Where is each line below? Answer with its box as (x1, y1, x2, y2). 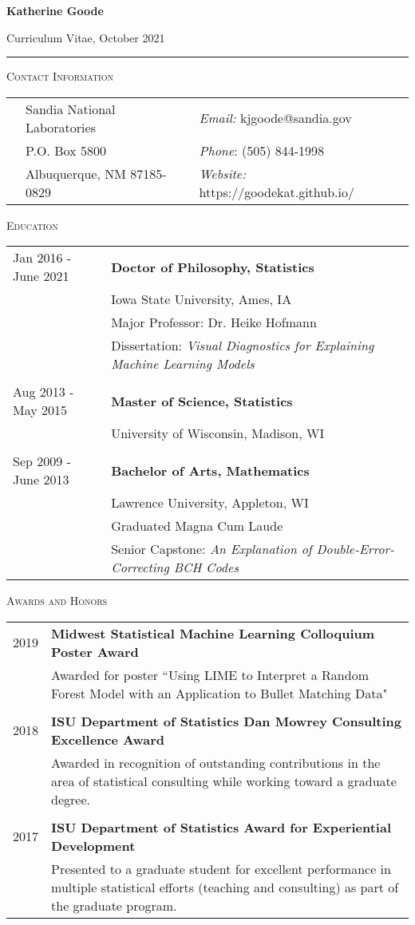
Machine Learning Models (111, 354, 255, 374)
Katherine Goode (6, 2, 104, 18)
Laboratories (26, 117, 96, 136)
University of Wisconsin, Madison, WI (111, 424, 325, 443)
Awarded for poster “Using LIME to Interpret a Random (51, 665, 369, 684)
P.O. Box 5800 (26, 140, 106, 160)
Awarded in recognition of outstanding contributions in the (51, 753, 381, 772)
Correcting (111, 558, 169, 577)
